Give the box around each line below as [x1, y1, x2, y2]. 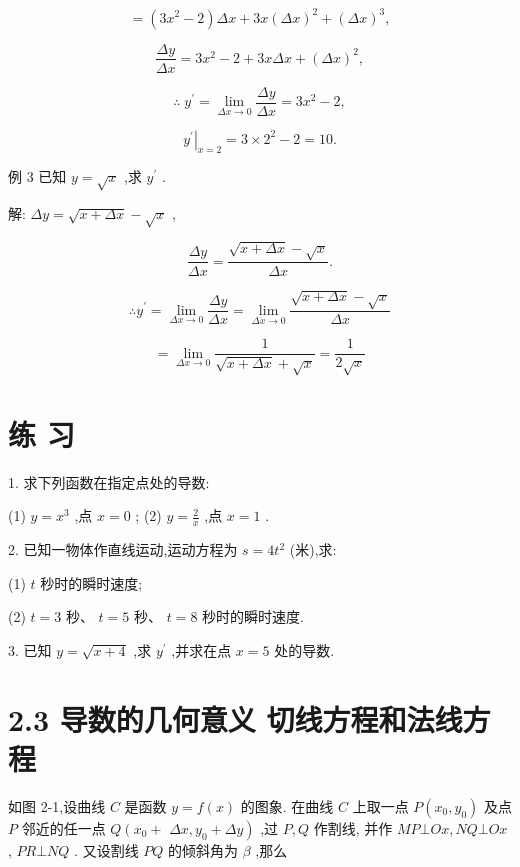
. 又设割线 [74, 839, 139, 860]
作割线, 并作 [313, 817, 393, 838]
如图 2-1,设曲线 [8, 795, 106, 816]
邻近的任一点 [21, 817, 106, 838]
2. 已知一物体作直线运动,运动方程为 [8, 539, 238, 560]
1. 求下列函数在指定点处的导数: [8, 471, 210, 492]
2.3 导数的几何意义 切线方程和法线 [8, 698, 463, 739]
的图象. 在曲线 [240, 795, 334, 816]
